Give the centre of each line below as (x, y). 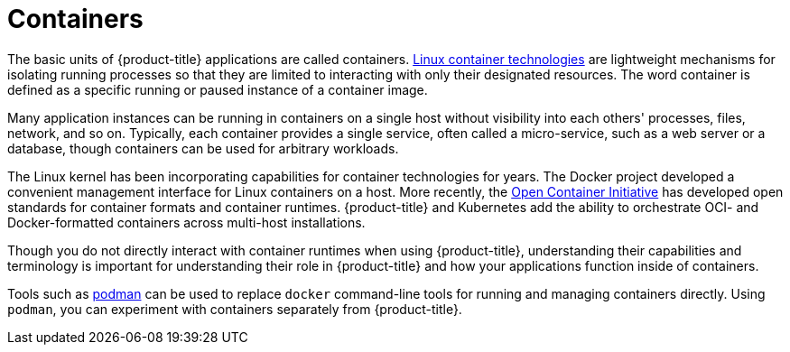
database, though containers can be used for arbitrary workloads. (203, 148)
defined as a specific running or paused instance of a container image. (218, 89)
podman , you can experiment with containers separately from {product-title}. (235, 309)
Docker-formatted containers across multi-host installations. (186, 222)
